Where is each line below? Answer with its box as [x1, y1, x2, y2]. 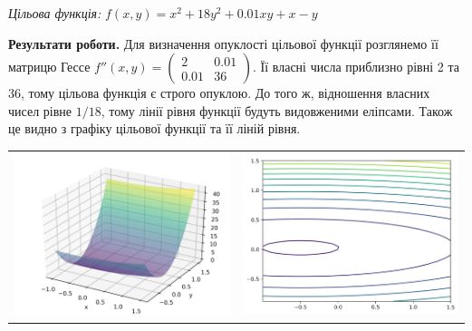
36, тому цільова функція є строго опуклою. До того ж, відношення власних [8, 83, 430, 102]
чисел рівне [8, 101, 72, 120]
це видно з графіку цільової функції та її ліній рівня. [8, 119, 301, 138]
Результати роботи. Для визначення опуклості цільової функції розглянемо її [8, 34, 438, 53]
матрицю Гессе [8, 57, 91, 76]
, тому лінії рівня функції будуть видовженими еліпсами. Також [101, 101, 453, 120]
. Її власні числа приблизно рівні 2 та [253, 57, 459, 76]
